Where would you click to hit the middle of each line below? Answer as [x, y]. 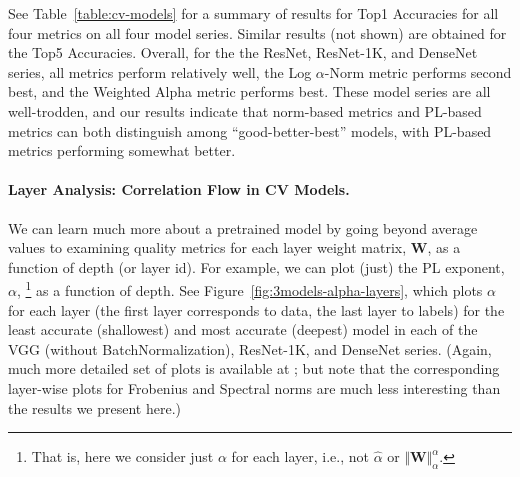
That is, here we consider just [122, 456]
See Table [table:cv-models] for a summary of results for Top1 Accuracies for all [253, 13]
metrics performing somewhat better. [122, 150]
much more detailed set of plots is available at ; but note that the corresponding [254, 368]
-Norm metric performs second [418, 71]
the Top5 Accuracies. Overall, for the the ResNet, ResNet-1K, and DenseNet [243, 52]
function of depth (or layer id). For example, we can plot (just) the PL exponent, [256, 266]
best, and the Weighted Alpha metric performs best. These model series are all [249, 91]
